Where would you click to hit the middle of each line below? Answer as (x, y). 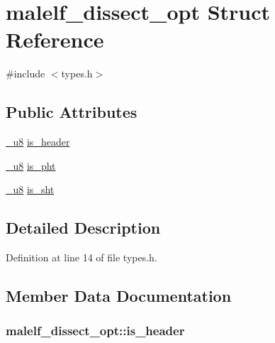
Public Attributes (72, 112)
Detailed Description (83, 228)
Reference (55, 39)
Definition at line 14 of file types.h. (82, 257)
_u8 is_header (38, 142)
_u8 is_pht (31, 165)
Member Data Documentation (119, 296)
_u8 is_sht (30, 189)
